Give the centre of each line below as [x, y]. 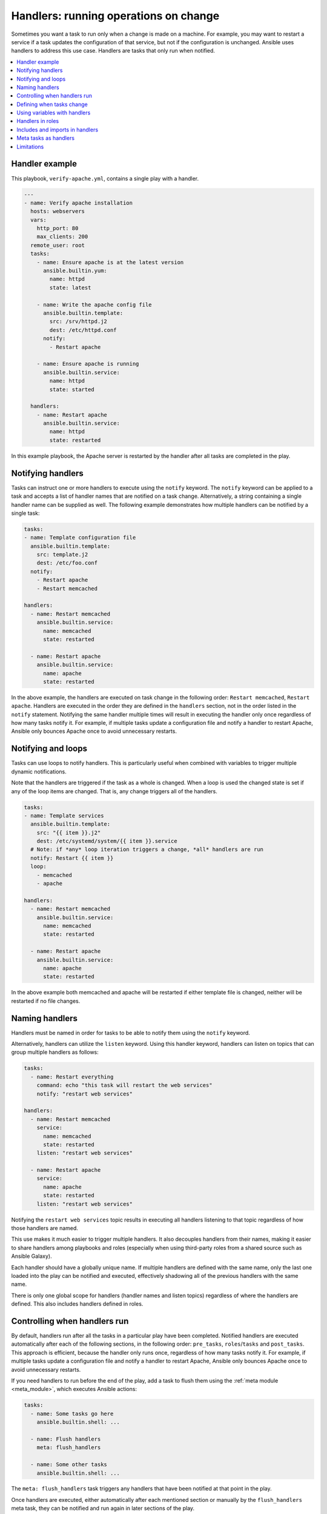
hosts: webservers [58, 211]
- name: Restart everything [72, 1077]
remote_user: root [58, 245]
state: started [72, 389]
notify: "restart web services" [85, 1094]
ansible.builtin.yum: [75, 271]
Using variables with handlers [54, 113]
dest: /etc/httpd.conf [83, 330]
